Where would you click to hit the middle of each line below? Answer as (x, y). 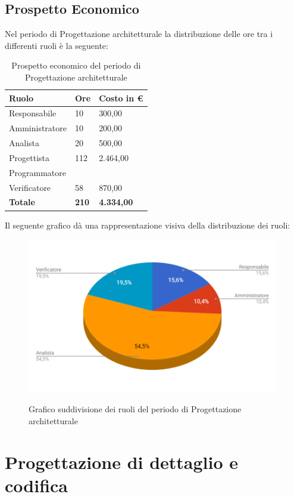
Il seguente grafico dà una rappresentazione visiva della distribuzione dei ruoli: (148, 225)
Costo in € (121, 98)
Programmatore (37, 172)
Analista (24, 143)
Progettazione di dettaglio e (122, 461)
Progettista (29, 157)
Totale (22, 202)
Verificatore (30, 187)
